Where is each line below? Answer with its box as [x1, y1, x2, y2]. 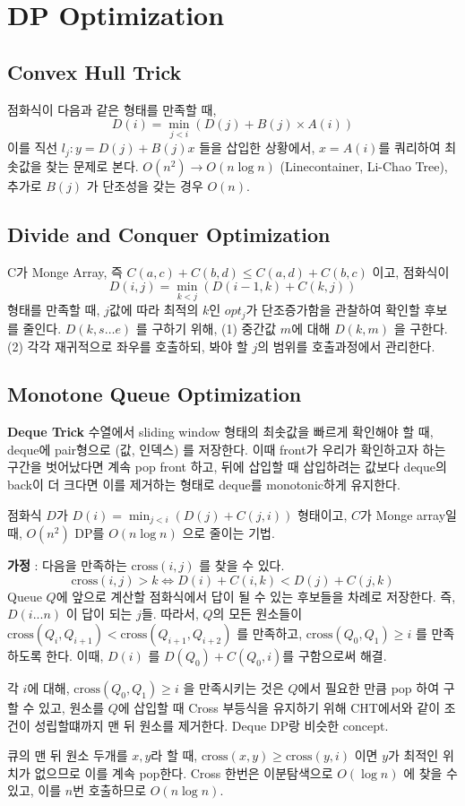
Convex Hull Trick [7, 57, 182, 85]
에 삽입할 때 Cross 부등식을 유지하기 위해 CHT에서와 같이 [117, 698, 441, 716]
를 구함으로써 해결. [282, 646, 387, 664]
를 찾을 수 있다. [199, 556, 285, 575]
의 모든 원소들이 [212, 604, 303, 623]
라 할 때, [151, 746, 198, 765]
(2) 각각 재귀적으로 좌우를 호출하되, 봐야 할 [7, 336, 248, 355]
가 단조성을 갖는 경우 [86, 176, 203, 195]
